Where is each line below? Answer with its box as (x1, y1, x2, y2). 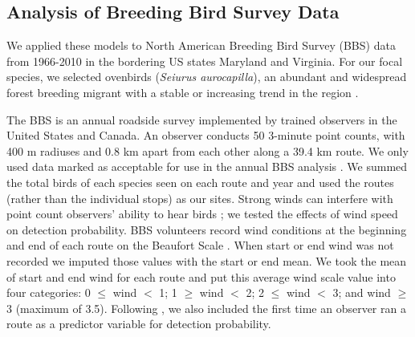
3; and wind (332, 284, 391, 301)
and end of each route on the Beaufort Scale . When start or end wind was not (6, 237, 394, 254)
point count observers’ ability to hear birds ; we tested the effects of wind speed (6, 205, 398, 222)
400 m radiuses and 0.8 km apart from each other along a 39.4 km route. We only (6, 142, 409, 159)
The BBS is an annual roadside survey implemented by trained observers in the (6, 111, 397, 128)
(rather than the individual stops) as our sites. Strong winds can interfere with (6, 189, 393, 206)
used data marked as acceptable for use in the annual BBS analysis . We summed (6, 158, 408, 175)
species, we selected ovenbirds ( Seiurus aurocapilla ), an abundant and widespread (6, 68, 407, 85)
